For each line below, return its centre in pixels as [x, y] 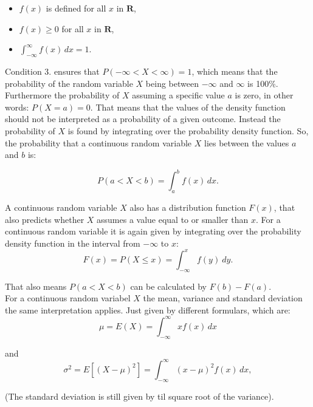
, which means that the [235, 71]
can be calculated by [168, 286]
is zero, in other [264, 95]
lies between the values [247, 142]
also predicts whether [45, 219]
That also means [36, 286]
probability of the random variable [69, 83]
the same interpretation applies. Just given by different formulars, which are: [148, 310]
